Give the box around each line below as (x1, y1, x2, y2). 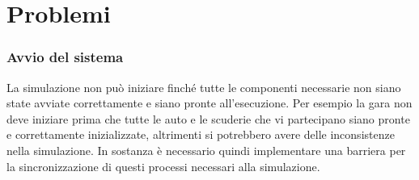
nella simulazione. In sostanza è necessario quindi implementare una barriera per (6, 141, 406, 158)
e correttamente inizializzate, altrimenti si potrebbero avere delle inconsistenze (6, 126, 395, 143)
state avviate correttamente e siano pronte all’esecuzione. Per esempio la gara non (6, 94, 413, 111)
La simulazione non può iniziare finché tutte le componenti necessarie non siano (6, 78, 401, 95)
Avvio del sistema (6, 47, 124, 67)
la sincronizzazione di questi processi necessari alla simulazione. (6, 157, 320, 174)
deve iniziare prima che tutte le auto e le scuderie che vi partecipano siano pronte (6, 110, 410, 127)
